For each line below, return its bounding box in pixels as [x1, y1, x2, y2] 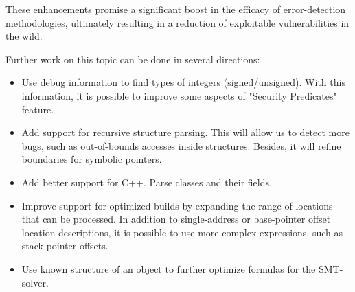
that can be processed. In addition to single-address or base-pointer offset [21, 212, 331, 226]
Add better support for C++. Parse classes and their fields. [21, 175, 272, 189]
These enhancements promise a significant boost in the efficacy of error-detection [5, 2, 346, 16]
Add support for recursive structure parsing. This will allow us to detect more [21, 125, 350, 139]
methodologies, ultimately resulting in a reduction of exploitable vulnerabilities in [5, 15, 350, 30]
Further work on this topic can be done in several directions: [5, 52, 260, 66]
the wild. [5, 29, 43, 43]
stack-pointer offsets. [21, 238, 108, 253]
